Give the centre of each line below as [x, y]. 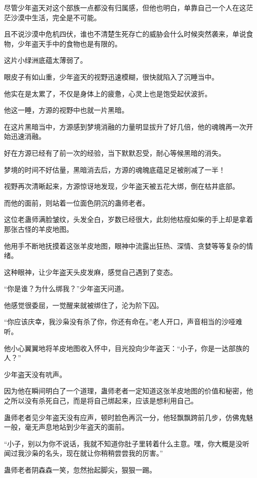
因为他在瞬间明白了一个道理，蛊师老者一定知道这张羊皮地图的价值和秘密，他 [128, 391]
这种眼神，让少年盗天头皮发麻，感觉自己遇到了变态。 [90, 272]
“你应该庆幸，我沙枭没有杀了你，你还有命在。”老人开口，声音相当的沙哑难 [123, 322]
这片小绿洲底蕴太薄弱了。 [45, 60]
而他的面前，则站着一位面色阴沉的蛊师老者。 [77, 202]
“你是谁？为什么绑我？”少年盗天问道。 [66, 288]
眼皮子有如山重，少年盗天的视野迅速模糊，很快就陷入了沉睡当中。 [111, 76]
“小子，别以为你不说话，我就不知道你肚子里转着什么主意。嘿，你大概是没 [123, 443]
